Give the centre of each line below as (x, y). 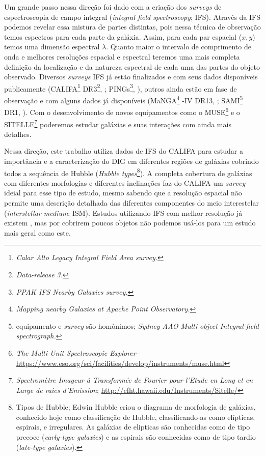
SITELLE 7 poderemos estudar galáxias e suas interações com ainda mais (118, 123)
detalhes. (18, 134)
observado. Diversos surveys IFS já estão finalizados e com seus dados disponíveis (131, 77)
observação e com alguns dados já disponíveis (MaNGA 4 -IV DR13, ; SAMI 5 (124, 99)
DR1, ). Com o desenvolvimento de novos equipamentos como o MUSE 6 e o (122, 111)
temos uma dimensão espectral (52, 47)
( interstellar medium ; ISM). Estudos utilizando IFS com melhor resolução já (123, 212)
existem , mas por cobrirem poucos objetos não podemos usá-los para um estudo (130, 223)
